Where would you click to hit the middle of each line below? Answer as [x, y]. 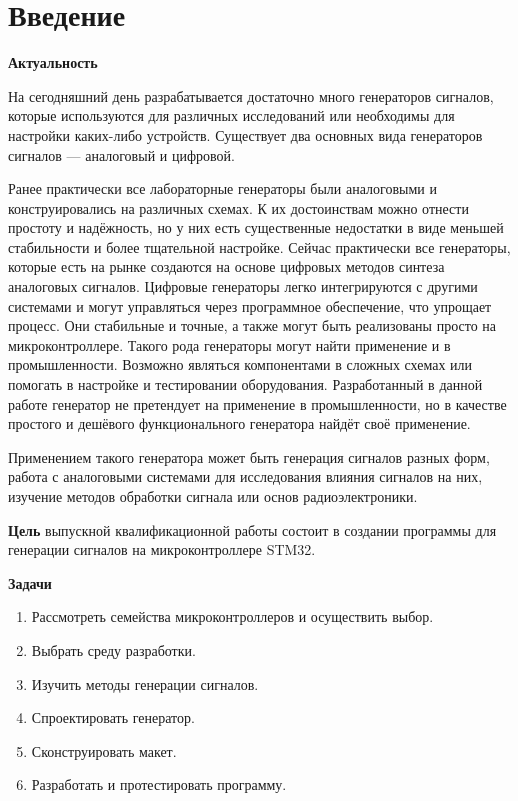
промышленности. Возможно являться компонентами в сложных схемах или [240, 364]
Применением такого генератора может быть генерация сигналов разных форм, [249, 456]
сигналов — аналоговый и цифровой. [121, 154]
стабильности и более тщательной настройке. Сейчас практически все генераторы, [259, 246]
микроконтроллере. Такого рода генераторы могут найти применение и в [229, 344]
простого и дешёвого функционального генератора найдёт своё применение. [239, 423]
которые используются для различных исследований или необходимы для [231, 115]
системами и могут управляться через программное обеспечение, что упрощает [250, 305]
